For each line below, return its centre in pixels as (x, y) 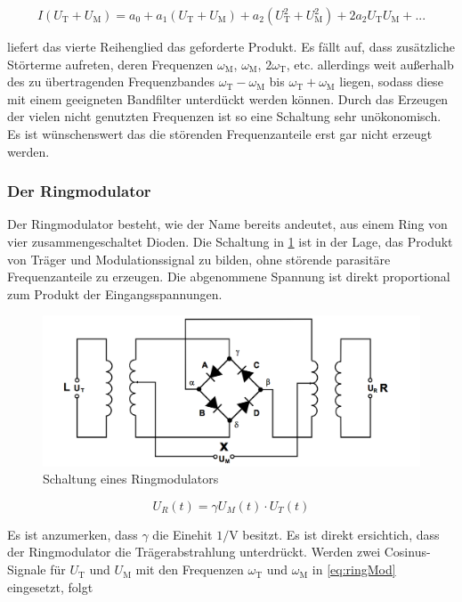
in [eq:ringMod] (354, 569)
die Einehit (182, 534)
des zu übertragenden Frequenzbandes (111, 81)
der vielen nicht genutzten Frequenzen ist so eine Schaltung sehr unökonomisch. (224, 116)
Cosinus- (407, 552)
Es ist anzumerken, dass (73, 534)
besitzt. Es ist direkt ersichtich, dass (341, 534)
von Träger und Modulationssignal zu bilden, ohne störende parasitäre (199, 259)
